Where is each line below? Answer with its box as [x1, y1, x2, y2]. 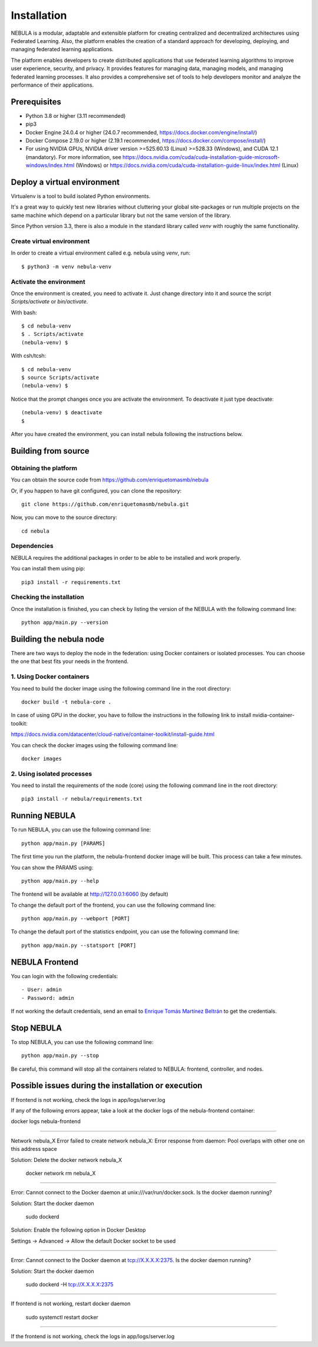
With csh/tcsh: [11, 352, 47, 359]
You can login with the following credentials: [11, 972, 118, 979]
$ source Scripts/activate [21, 374, 100, 381]
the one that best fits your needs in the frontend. [11, 658, 129, 665]
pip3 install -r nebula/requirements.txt [21, 795, 143, 803]
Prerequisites [11, 97, 61, 107]
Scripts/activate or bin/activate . [11, 298, 88, 305]
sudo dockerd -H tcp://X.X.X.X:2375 [25, 1281, 114, 1288]
